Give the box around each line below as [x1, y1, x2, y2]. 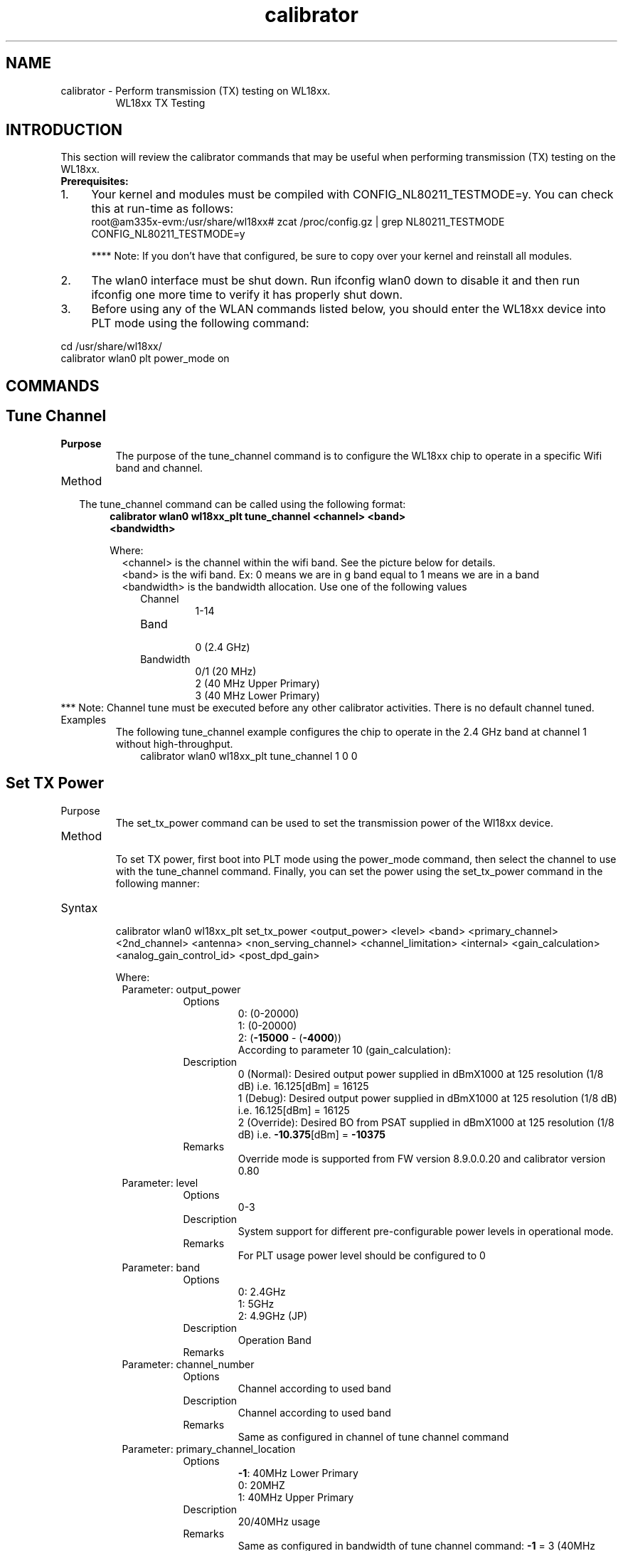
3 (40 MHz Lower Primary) [195, 689, 320, 702]
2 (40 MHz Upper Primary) [195, 677, 320, 689]
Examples [60, 713, 107, 726]
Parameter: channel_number [122, 1357, 255, 1370]
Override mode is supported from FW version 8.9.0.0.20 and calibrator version [238, 1152, 606, 1165]
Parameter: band [122, 1261, 201, 1274]
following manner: [115, 877, 200, 889]
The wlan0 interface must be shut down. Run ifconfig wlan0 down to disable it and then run [91, 273, 580, 288]
